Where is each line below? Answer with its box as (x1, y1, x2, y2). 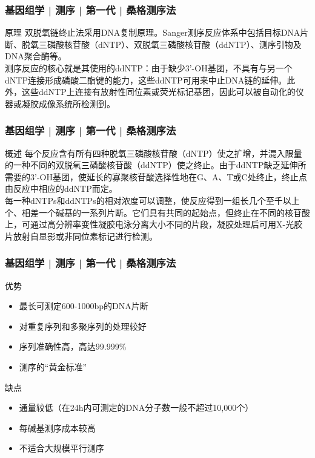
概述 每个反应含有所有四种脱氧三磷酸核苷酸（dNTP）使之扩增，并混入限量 (5, 146, 302, 159)
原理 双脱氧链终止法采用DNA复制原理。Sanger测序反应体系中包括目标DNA (5, 26, 300, 39)
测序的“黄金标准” (19, 360, 87, 373)
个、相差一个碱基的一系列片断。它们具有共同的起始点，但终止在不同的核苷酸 (5, 206, 310, 218)
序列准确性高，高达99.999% (19, 340, 127, 353)
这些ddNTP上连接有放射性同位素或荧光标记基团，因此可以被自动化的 (21, 85, 296, 98)
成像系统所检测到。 (38, 97, 115, 110)
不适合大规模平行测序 (19, 442, 104, 454)
